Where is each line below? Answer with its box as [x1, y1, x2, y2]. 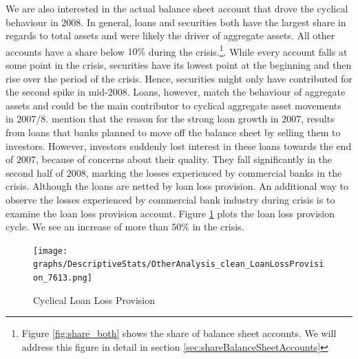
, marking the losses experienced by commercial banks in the [85, 165, 342, 179]
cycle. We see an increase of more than [6, 219, 169, 234]
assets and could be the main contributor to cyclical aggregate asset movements [6, 98, 341, 112]
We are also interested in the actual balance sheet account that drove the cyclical [6, 1, 348, 15]
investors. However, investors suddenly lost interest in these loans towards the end [6, 138, 352, 153]
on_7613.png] [33, 273, 92, 283]
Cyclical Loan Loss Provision [33, 292, 156, 307]
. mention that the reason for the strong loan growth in [45, 111, 279, 126]
